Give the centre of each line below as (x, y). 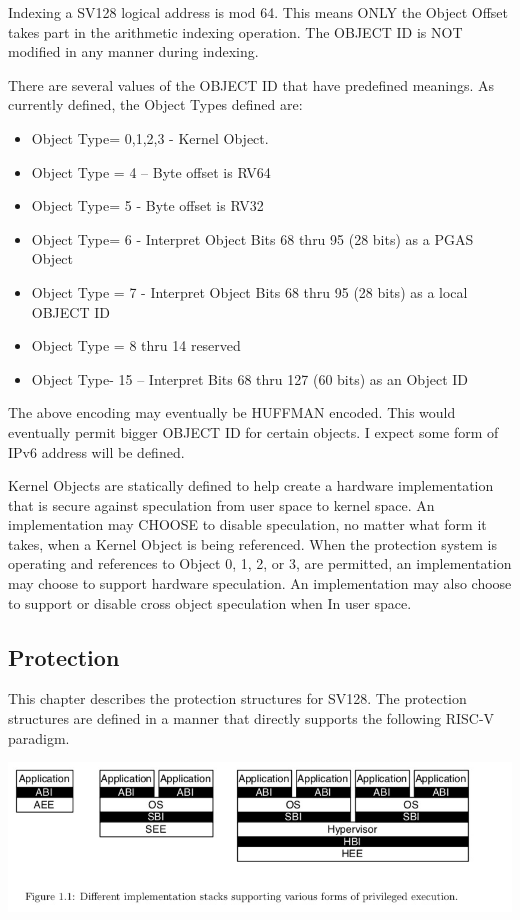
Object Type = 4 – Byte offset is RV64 (151, 171)
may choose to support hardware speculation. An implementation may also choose (260, 583)
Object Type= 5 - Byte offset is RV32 (147, 205)
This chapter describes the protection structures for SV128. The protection (237, 698)
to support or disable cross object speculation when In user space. (210, 602)
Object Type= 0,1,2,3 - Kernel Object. (150, 137)
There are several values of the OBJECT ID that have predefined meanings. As (251, 84)
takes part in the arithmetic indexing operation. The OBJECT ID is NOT (235, 31)
